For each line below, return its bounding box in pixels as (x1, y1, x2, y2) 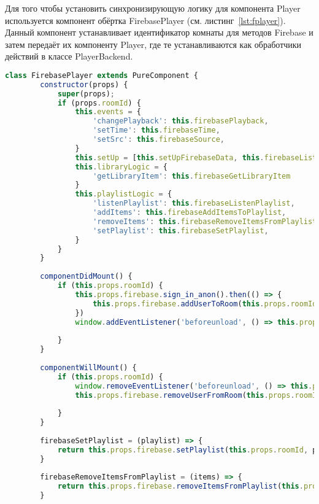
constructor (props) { (40, 80, 128, 89)
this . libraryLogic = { (75, 162, 167, 171)
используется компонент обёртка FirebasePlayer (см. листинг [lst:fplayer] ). (5, 14, 286, 26)
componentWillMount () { (40, 363, 137, 372)
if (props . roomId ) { (57, 98, 141, 107)
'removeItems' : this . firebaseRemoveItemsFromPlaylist (93, 217, 317, 226)
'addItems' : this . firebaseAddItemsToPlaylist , (93, 208, 286, 217)
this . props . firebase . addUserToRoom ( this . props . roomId (93, 299, 317, 308)
